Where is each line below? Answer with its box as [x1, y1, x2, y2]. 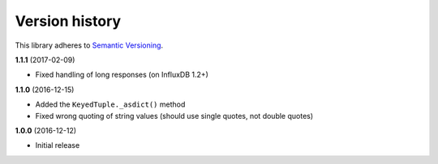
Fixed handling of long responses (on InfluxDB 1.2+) [35, 69, 208, 80]
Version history [15, 12, 122, 30]
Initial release [35, 141, 80, 150]
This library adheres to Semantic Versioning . [15, 40, 164, 50]
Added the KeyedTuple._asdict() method [35, 99, 186, 109]
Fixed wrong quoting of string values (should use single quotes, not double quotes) [35, 111, 314, 120]
